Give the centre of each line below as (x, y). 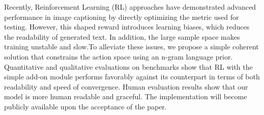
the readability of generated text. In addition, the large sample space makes (122, 36)
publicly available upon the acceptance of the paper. (85, 106)
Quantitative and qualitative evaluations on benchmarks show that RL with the (128, 66)
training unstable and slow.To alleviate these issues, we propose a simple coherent (131, 47)
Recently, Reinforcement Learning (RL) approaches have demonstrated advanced (130, 7)
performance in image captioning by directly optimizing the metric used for (122, 17)
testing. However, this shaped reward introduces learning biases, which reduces (127, 27)
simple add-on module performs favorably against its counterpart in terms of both (132, 77)
